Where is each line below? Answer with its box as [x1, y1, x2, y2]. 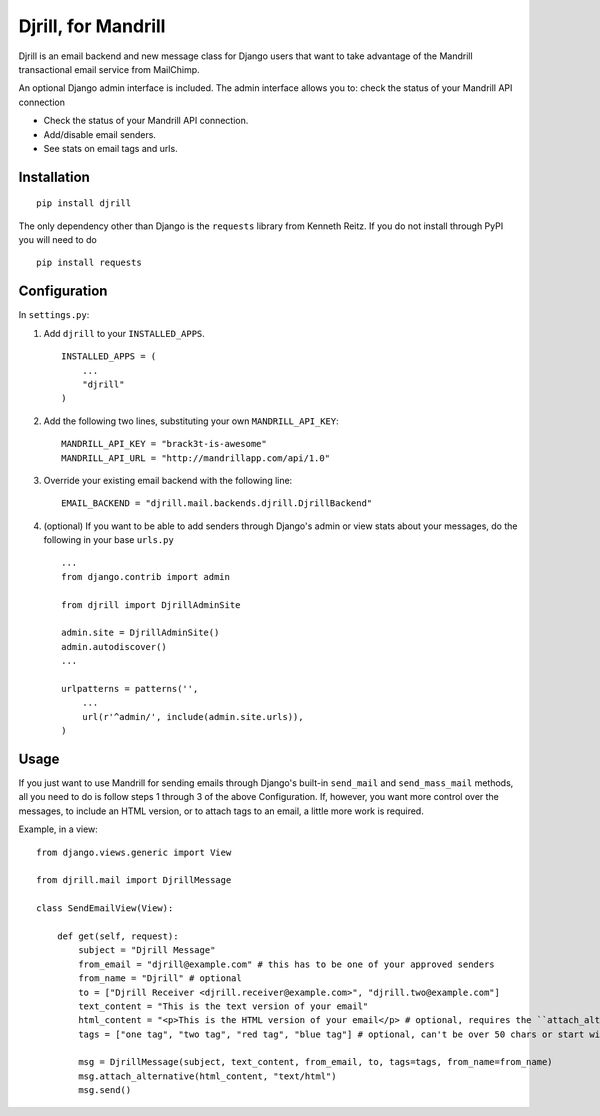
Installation [18, 168, 90, 185]
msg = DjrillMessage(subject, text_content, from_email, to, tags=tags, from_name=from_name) [78, 1056, 554, 1068]
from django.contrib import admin [61, 571, 230, 582]
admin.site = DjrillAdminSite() [61, 627, 220, 639]
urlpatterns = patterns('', [61, 683, 199, 694]
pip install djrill [36, 198, 132, 209]
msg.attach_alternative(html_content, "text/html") [78, 1070, 337, 1082]
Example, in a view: [18, 823, 99, 835]
